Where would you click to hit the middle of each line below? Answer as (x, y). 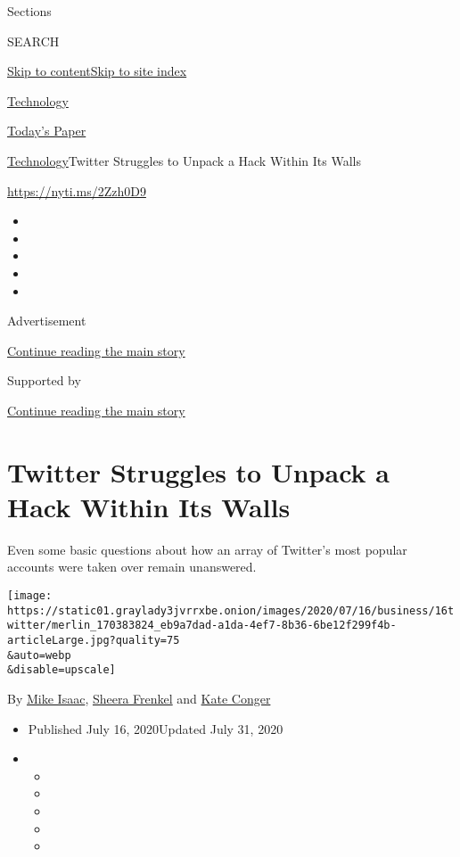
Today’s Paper (47, 131)
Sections (29, 11)
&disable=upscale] (62, 670)
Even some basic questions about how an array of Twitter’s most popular (207, 549)
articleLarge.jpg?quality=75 (94, 640)
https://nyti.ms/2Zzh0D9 (77, 190)
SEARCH (33, 41)
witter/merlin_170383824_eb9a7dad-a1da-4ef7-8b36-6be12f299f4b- (202, 626)
